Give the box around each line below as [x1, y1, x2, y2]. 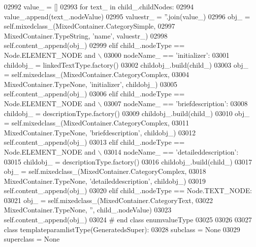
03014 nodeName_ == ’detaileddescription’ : [104, 146, 239, 157]
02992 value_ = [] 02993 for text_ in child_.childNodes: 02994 [4, 1, 194, 11]
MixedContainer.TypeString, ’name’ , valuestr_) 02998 [4, 30, 168, 41]
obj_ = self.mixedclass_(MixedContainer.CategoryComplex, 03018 [4, 166, 206, 176]
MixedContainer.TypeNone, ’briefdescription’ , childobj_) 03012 [4, 127, 196, 137]
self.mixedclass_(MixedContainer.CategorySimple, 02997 [4, 21, 175, 31]
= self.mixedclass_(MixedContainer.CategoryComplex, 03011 [4, 118, 189, 128]
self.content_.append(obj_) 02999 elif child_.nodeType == [4, 40, 185, 50]
